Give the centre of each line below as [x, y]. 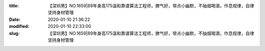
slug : [14, 33]
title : [14, 6]
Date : [15, 19]
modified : [19, 26]
